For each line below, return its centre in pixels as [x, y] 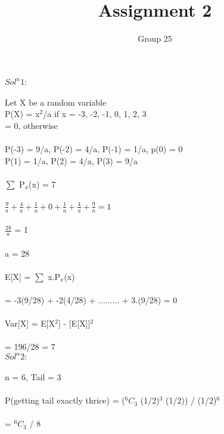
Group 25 [155, 39]
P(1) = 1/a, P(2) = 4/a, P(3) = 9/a [71, 160]
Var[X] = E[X [30, 323]
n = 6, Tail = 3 [33, 376]
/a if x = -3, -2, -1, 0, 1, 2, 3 [95, 114]
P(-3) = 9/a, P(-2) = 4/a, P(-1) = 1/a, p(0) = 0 [94, 149]
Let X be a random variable [56, 102]
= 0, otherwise [31, 125]
